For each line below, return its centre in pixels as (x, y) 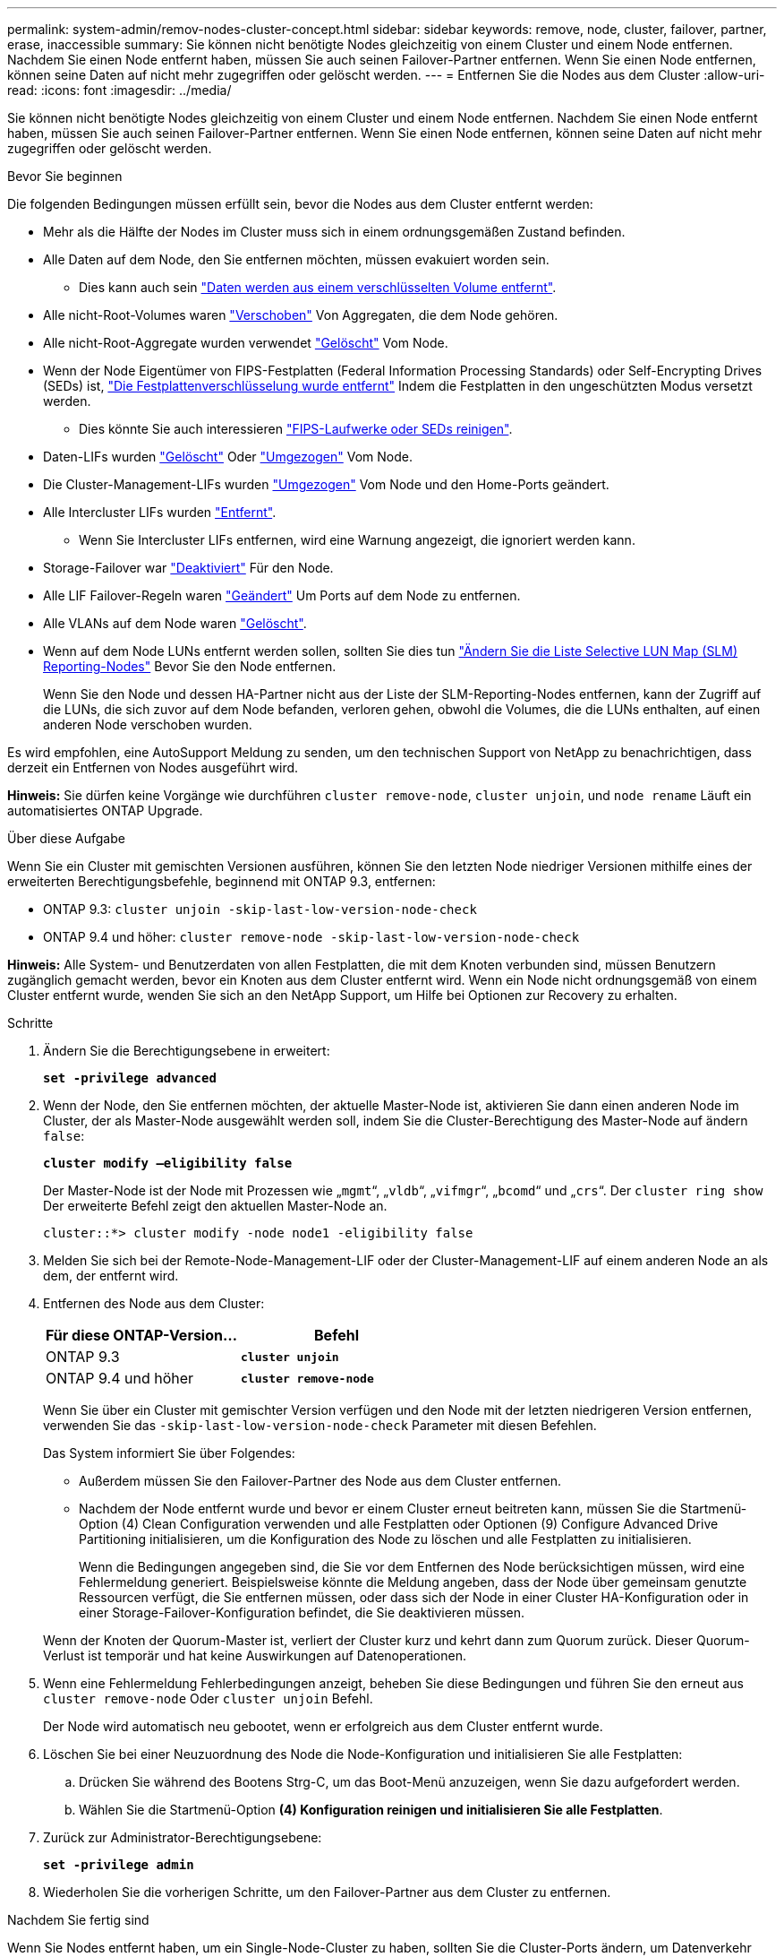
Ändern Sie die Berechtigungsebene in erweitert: (187, 1051)
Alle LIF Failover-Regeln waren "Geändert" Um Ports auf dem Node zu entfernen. (282, 595)
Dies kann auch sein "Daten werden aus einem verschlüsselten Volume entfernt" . (318, 287)
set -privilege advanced (130, 1078)
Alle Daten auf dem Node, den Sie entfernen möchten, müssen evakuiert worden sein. (296, 259)
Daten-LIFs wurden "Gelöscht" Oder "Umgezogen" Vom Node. (228, 457)
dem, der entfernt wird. (111, 1276)
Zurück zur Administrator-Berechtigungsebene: (183, 1837)
